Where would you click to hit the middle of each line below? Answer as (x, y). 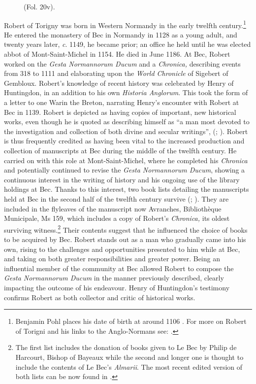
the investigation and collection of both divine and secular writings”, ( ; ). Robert (126, 131)
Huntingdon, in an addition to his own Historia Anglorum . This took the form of (126, 92)
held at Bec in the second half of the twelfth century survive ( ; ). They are (116, 198)
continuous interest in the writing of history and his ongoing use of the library (122, 179)
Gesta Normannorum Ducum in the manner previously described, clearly (114, 278)
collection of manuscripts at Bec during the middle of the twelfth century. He (120, 150)
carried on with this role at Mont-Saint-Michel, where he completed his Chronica (126, 160)
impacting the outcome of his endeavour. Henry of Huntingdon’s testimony (117, 287)
